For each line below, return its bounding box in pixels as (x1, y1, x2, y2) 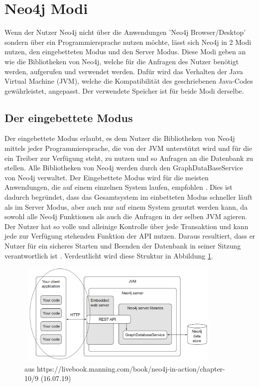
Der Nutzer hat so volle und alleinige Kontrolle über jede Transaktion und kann (4, 221, 249, 231)
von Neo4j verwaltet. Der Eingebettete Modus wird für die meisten (4, 172, 209, 182)
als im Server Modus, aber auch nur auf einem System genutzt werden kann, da (4, 201, 248, 212)
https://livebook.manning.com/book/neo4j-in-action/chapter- (36, 363, 225, 374)
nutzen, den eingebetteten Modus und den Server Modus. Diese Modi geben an (4, 46, 246, 57)
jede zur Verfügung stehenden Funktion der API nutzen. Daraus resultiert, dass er (4, 231, 256, 241)
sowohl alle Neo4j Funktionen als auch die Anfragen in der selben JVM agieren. (4, 211, 248, 222)
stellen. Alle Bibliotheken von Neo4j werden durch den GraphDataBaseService (4, 162, 243, 173)
